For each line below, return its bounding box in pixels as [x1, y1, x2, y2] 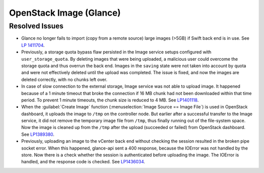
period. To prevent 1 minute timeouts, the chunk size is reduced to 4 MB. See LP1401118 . [21, 97, 199, 103]
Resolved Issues [9, 22, 64, 30]
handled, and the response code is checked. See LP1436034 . [21, 159, 145, 165]
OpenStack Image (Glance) [9, 7, 121, 18]
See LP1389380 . [21, 131, 55, 137]
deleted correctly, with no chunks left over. [21, 76, 108, 82]
